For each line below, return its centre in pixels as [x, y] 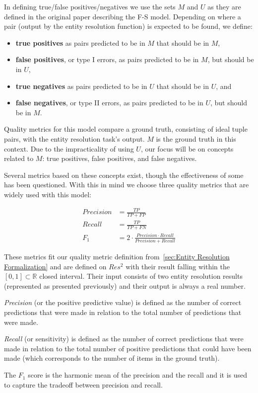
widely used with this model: [48, 194]
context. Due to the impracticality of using [69, 148]
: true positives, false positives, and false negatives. [120, 158]
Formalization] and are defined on [55, 266]
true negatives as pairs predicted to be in [81, 86]
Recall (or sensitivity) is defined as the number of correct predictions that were [124, 339]
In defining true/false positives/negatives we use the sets [90, 6]
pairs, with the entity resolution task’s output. [74, 138]
